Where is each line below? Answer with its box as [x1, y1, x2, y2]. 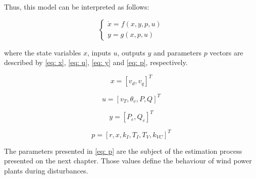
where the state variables [4, 47, 81, 57]
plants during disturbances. [4, 165, 88, 175]
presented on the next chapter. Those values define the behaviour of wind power [4, 155, 252, 166]
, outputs [117, 47, 145, 57]
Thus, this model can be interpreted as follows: [4, 2, 149, 12]
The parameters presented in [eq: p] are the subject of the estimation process [4, 145, 242, 156]
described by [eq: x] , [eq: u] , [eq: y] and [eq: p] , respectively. [4, 57, 188, 68]
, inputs [87, 47, 111, 57]
